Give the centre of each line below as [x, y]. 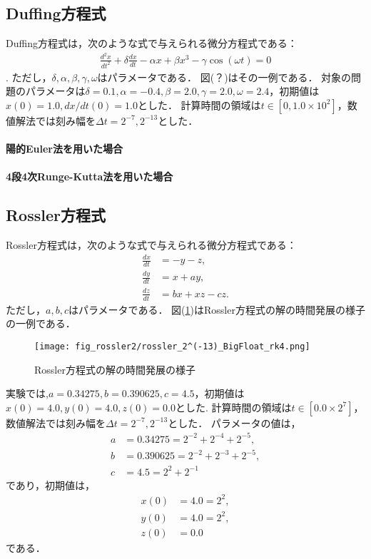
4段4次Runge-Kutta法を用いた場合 [90, 176]
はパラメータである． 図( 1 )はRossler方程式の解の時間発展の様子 [217, 309]
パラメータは [55, 91]
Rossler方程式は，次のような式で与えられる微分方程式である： [151, 245]
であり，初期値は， [50, 484]
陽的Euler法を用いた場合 [65, 149]
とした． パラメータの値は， [234, 422]
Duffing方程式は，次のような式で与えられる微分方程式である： [152, 43]
